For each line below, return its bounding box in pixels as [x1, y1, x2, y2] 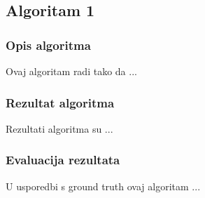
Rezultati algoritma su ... [6, 121, 113, 136]
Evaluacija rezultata [6, 151, 120, 169]
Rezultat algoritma [6, 93, 115, 111]
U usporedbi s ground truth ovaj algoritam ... [6, 178, 201, 193]
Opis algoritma [6, 36, 91, 53]
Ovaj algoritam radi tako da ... [6, 64, 137, 78]
